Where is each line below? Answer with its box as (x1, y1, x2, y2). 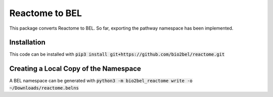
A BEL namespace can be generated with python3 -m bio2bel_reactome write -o (9, 78, 193, 84)
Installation (9, 38, 45, 47)
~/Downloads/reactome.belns (9, 85, 79, 90)
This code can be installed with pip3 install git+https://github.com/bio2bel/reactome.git (9, 51, 225, 57)
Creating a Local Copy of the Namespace (9, 64, 142, 73)
